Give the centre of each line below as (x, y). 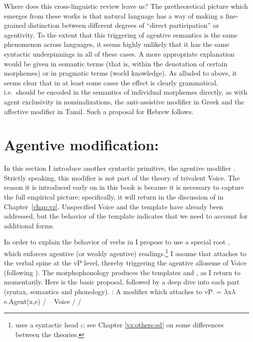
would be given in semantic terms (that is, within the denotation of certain (116, 63)
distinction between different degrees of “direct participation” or (124, 25)
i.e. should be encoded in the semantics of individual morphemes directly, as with (126, 92)
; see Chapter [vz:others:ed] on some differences (153, 325)
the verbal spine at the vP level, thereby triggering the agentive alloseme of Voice (125, 263)
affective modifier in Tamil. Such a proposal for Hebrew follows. (99, 111)
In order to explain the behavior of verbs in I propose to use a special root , (117, 242)
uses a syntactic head (47, 325)
